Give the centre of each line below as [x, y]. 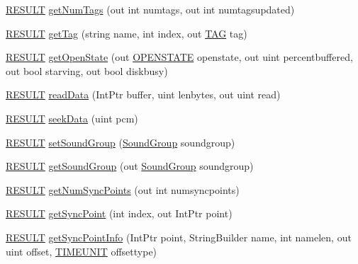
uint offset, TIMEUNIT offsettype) [82, 251]
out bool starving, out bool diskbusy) [87, 70]
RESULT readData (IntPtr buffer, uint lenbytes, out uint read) [143, 94]
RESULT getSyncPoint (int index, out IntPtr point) [119, 213]
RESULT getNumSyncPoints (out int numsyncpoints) [123, 189]
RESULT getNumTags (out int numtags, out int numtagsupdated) [150, 9]
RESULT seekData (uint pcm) [72, 118]
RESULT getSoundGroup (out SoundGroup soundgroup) [130, 166]
